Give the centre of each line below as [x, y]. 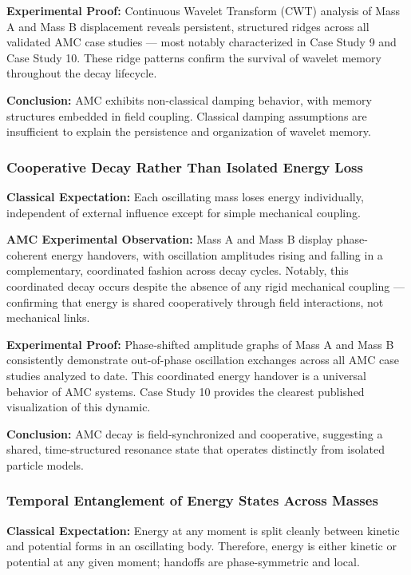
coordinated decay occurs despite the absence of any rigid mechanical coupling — [205, 286]
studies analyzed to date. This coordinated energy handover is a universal [186, 375]
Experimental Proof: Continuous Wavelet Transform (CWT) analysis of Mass [204, 10]
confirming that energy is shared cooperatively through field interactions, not [195, 301]
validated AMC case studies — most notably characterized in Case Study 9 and [202, 42]
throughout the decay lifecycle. [82, 73]
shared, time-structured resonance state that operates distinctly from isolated [196, 449]
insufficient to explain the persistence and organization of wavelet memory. [189, 131]
